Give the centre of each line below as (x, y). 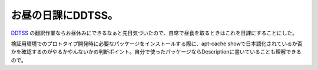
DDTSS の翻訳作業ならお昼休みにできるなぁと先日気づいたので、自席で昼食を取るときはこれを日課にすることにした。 (154, 33)
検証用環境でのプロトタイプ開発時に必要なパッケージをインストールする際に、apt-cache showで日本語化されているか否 (157, 44)
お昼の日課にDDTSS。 (64, 15)
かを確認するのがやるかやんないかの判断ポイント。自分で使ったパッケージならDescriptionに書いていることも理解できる (156, 52)
